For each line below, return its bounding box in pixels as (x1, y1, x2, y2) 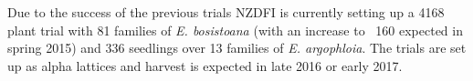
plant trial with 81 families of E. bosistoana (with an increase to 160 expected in (7, 20, 463, 39)
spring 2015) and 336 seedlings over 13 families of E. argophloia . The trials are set (7, 38, 467, 57)
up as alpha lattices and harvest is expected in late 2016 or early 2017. (7, 56, 403, 75)
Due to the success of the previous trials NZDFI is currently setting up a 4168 (7, 3, 445, 21)
